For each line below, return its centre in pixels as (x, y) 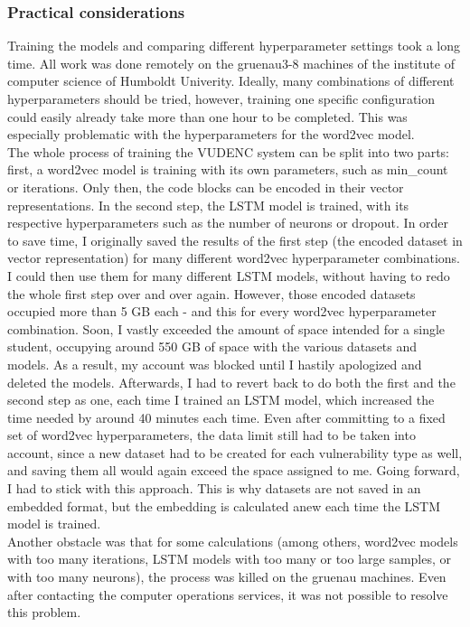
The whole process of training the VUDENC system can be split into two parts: (228, 151)
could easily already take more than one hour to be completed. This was (207, 116)
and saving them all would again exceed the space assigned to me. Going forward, (234, 470)
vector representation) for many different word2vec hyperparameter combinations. (234, 258)
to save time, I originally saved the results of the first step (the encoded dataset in (235, 240)
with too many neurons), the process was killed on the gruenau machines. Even (227, 577)
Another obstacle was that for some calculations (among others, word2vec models (233, 541)
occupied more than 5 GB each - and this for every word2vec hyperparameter (222, 311)
